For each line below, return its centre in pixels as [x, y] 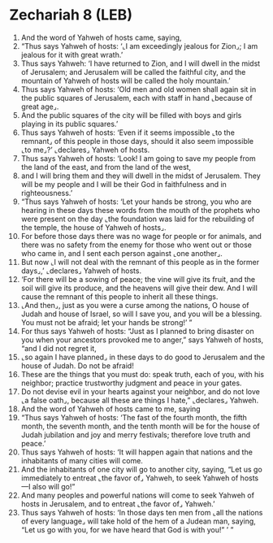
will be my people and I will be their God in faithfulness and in [123, 184]
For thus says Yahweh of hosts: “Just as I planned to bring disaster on [137, 331]
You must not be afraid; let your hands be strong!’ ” [107, 322]
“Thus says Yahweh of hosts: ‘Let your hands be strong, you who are [136, 202]
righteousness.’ [47, 193]
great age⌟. [40, 106]
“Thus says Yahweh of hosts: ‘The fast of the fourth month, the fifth [134, 417]
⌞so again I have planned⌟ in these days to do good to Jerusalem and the [143, 357]
